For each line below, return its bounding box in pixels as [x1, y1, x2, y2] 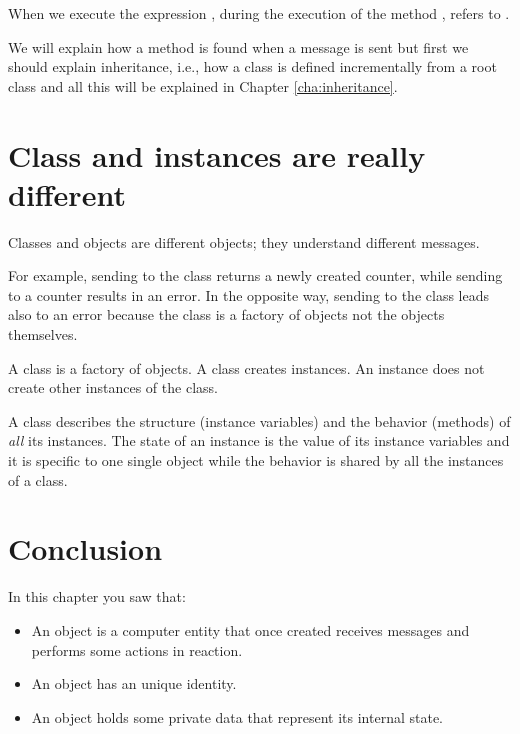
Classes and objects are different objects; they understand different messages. [8, 231, 480, 252]
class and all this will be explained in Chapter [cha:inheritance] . [8, 75, 398, 96]
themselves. [8, 324, 78, 345]
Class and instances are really [8, 134, 426, 175]
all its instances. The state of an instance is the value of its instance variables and [8, 430, 510, 451]
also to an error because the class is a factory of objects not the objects [8, 304, 445, 325]
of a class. [8, 469, 68, 490]
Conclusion [8, 528, 163, 569]
